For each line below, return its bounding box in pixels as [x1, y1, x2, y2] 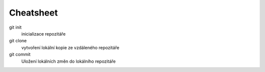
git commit [9, 52, 31, 57]
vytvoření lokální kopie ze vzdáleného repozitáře [21, 44, 120, 51]
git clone [9, 38, 27, 44]
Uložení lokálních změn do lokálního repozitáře [21, 58, 116, 64]
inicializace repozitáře [21, 31, 66, 36]
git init [9, 24, 22, 30]
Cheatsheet [9, 7, 58, 18]
